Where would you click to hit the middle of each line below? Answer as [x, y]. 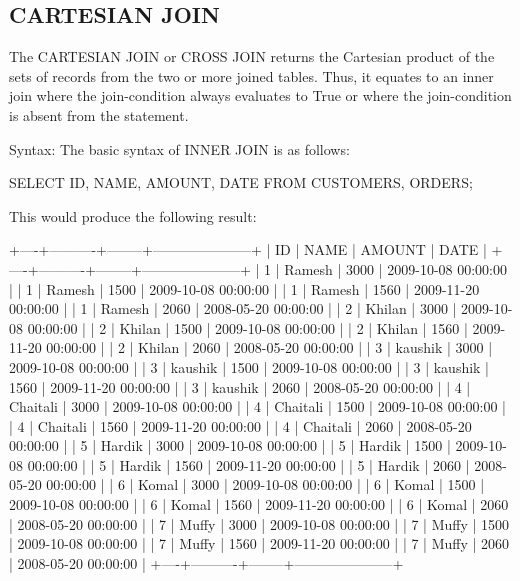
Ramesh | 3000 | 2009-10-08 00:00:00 [396, 268]
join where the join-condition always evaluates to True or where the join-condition [260, 95]
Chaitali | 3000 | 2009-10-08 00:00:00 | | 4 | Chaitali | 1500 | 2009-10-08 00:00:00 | [257, 406]
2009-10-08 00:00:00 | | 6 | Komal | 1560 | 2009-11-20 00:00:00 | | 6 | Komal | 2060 [259, 504]
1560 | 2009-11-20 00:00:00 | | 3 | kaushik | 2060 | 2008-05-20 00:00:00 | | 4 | [240, 386]
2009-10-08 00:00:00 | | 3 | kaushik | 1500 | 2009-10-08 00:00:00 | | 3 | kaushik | [249, 366]
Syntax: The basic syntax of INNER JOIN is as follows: [179, 148]
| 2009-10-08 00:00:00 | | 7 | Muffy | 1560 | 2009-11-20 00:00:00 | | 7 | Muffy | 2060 [259, 543]
